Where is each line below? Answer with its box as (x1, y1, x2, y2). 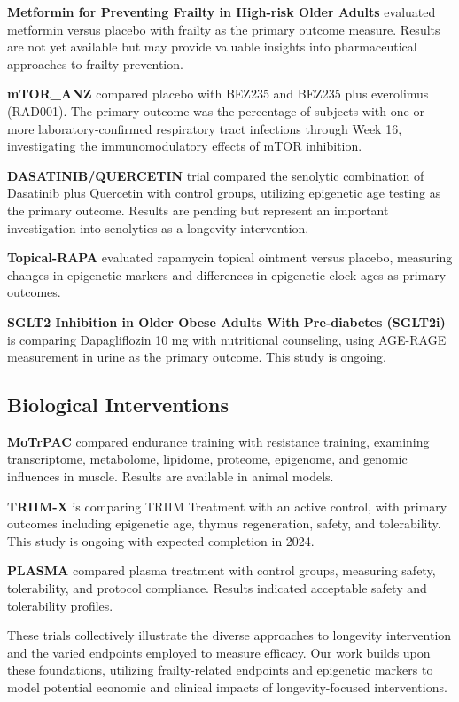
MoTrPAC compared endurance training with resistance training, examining (7, 432, 430, 450)
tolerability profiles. (7, 596, 113, 614)
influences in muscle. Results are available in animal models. (7, 467, 334, 486)
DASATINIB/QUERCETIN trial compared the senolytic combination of (7, 166, 424, 184)
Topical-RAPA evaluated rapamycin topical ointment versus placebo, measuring (7, 248, 453, 267)
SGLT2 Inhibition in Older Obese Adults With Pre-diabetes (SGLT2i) (7, 312, 446, 331)
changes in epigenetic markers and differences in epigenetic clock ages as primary (7, 265, 447, 284)
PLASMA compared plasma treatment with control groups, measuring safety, (7, 561, 436, 580)
